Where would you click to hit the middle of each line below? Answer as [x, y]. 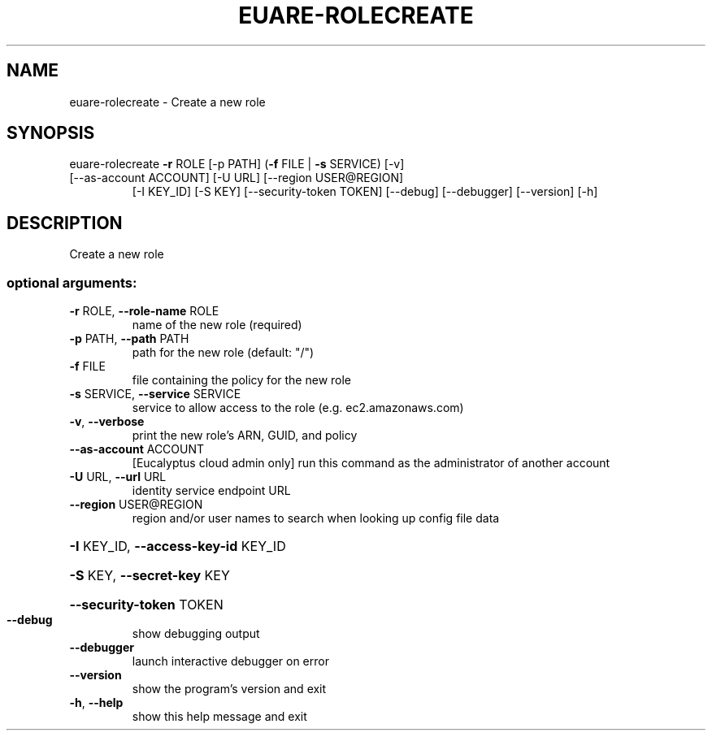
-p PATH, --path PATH [129, 339]
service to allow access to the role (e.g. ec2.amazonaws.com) [298, 408]
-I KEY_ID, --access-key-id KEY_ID [178, 546]
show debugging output [196, 634]
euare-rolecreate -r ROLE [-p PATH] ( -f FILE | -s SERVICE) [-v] [237, 164]
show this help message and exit [219, 717]
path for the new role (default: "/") [223, 353]
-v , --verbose [107, 422]
